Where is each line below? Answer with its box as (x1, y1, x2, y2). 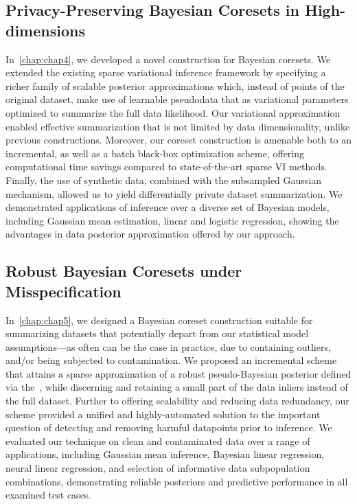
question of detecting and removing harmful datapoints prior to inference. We (5, 420, 332, 435)
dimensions (5, 19, 85, 41)
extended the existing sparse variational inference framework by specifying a (5, 65, 326, 80)
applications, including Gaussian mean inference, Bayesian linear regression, (5, 447, 325, 461)
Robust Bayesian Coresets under (5, 260, 242, 282)
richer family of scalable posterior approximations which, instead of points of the (5, 78, 345, 93)
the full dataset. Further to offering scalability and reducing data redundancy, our (5, 393, 349, 408)
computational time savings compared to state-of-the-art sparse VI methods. (5, 159, 327, 174)
